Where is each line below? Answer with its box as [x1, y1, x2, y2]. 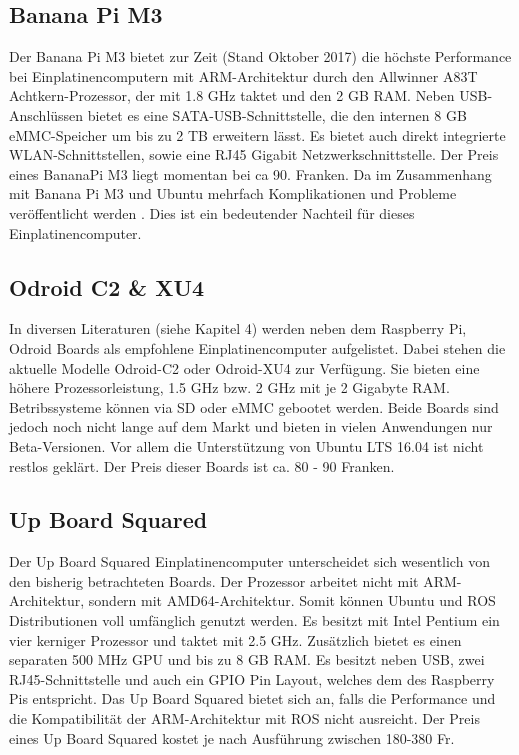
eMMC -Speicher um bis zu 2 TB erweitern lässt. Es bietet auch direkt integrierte [9, 124, 506, 145]
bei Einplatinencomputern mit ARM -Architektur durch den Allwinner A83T [9, 65, 478, 86]
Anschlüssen [9, 104, 84, 125]
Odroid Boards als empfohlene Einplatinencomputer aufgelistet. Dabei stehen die [9, 337, 506, 358]
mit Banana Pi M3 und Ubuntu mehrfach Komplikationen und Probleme [9, 183, 457, 204]
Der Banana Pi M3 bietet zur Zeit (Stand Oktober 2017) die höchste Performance [9, 46, 512, 67]
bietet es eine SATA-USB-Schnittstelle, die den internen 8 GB [87, 104, 467, 125]
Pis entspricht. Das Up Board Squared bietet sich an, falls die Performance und [9, 688, 496, 709]
